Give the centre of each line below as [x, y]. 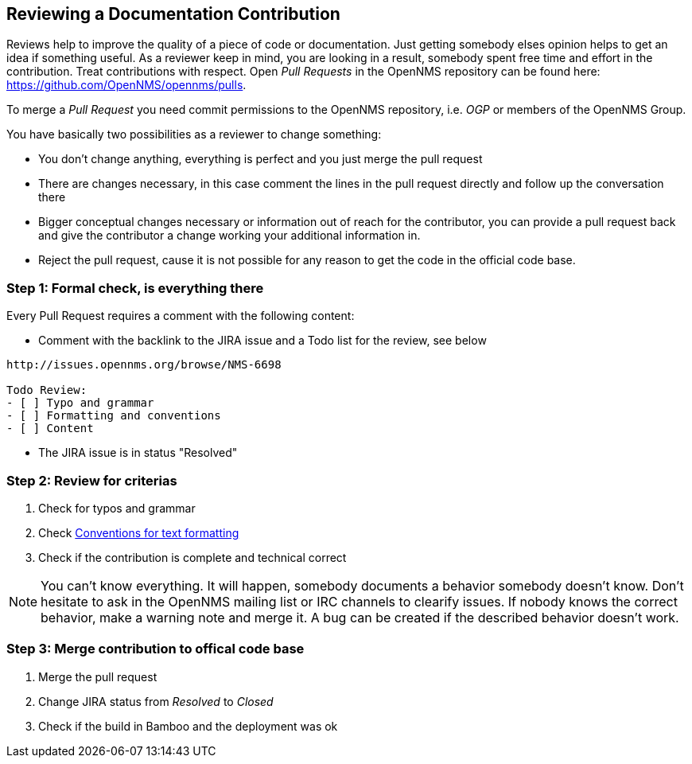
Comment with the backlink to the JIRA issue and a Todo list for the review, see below [262, 341]
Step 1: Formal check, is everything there [135, 288]
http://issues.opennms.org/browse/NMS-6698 [144, 365]
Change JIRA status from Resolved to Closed [156, 701]
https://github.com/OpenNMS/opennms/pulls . [126, 85]
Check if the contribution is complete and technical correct [192, 557]
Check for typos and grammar [117, 508]
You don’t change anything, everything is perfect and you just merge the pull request [260, 159]
